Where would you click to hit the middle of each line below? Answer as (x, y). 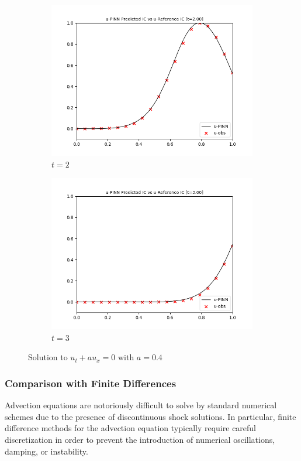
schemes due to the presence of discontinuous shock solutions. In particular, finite (150, 416)
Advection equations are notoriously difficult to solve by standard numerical (141, 405)
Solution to (48, 357)
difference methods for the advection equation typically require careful (131, 428)
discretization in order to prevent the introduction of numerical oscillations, (140, 439)
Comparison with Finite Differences (91, 383)
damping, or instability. (46, 451)
